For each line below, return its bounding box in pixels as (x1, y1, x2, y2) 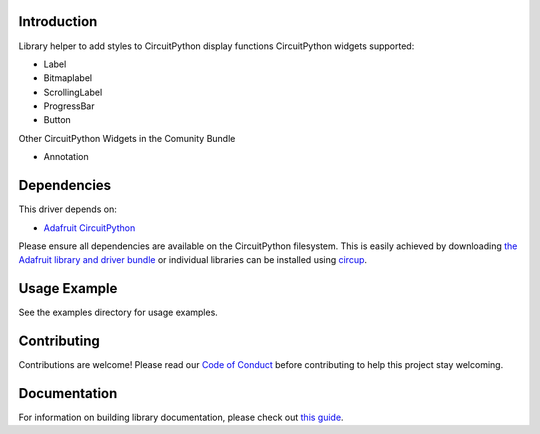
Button (43, 114, 72, 126)
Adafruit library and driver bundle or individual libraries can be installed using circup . (18, 254, 368, 266)
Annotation (43, 151, 89, 163)
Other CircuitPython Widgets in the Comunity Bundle (18, 132, 236, 144)
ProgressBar (43, 100, 95, 112)
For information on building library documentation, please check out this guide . (18, 411, 344, 424)
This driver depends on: (18, 203, 117, 215)
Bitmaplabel (43, 72, 93, 84)
